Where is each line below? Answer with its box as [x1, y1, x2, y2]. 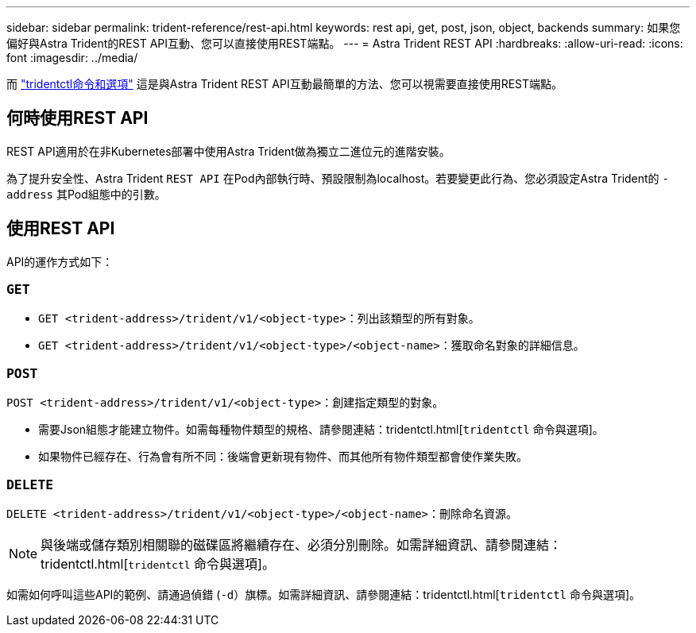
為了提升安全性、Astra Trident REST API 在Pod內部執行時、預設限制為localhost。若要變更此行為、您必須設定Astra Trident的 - [6, 171, 669, 185]
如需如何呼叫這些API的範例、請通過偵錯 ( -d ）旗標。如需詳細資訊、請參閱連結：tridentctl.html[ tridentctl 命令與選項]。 [6, 587, 641, 601]
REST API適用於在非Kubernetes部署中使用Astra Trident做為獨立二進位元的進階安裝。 [6, 144, 450, 158]
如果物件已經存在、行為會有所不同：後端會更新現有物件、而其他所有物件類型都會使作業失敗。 [38, 450, 528, 464]
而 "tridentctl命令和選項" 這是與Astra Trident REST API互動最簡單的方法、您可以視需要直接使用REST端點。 [6, 77, 563, 91]
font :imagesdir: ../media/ [6, 51, 138, 64]
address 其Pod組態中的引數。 [6, 187, 166, 201]
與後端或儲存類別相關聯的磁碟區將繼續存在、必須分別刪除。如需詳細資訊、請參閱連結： [41, 536, 563, 553]
